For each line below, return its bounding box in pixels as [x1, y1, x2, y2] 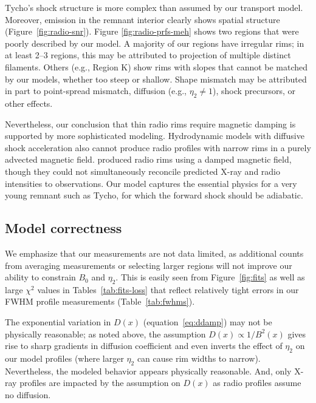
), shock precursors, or [212, 84, 296, 97]
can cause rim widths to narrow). [137, 352, 261, 365]
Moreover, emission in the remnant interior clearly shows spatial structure [5, 13, 280, 25]
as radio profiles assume [213, 376, 301, 389]
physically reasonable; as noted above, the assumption [5, 327, 206, 340]
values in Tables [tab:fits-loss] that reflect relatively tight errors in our [37, 283, 299, 296]
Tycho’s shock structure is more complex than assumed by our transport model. [5, 1, 303, 13]
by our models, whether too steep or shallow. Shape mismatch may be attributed [5, 72, 307, 85]
